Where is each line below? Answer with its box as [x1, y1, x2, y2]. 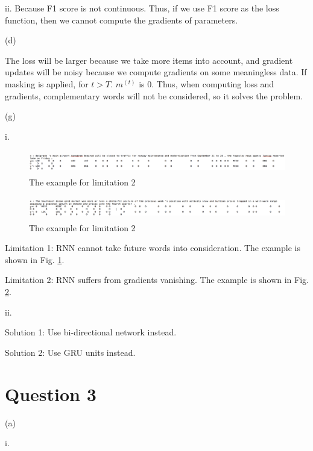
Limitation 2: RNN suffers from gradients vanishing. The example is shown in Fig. [5, 273, 309, 286]
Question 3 [5, 381, 96, 406]
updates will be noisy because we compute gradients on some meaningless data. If [5, 66, 307, 78]
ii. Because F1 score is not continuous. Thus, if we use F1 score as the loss [5, 2, 279, 14]
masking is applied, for [5, 77, 89, 90]
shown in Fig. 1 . [5, 253, 65, 266]
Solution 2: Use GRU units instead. [5, 346, 136, 358]
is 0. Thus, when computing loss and [139, 77, 274, 90]
